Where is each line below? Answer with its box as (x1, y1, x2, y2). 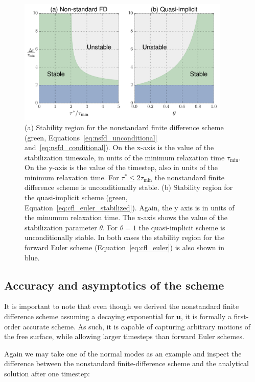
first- (234, 311, 249, 322)
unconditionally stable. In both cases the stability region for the (25, 232, 224, 243)
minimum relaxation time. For (25, 172, 119, 182)
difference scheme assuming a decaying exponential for (4, 311, 174, 322)
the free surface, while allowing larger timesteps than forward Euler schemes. (4, 331, 244, 342)
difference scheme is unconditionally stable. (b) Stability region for (25, 182, 233, 193)
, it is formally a (181, 311, 231, 322)
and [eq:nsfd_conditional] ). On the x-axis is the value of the (25, 142, 214, 153)
